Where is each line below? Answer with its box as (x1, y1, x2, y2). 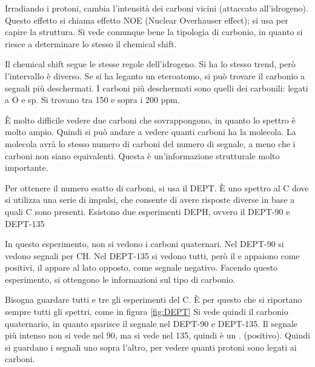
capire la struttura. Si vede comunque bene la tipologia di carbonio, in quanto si (5, 25, 303, 38)
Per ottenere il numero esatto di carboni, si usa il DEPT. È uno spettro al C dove (5, 181, 309, 194)
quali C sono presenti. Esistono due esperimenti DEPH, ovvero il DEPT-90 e (5, 205, 290, 217)
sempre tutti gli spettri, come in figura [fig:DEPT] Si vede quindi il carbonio (5, 305, 288, 318)
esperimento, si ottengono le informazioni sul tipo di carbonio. (5, 273, 236, 285)
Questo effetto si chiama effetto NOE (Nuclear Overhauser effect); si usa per (5, 13, 288, 26)
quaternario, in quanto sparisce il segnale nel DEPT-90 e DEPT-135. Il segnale (5, 317, 298, 329)
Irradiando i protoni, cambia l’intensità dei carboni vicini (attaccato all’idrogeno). (5, 2, 308, 14)
